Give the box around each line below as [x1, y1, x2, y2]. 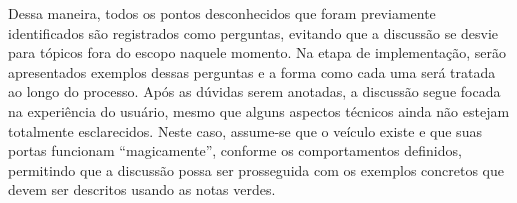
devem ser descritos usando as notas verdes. [8, 179, 276, 200]
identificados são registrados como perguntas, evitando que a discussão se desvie [8, 22, 499, 43]
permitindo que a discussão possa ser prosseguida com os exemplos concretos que [8, 159, 504, 180]
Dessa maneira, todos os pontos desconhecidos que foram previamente [8, 3, 436, 23]
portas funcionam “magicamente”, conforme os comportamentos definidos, [8, 140, 462, 161]
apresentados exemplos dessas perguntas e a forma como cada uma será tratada [8, 61, 496, 82]
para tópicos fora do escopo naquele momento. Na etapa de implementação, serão [8, 42, 507, 63]
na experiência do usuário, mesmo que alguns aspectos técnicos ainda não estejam [8, 100, 510, 121]
